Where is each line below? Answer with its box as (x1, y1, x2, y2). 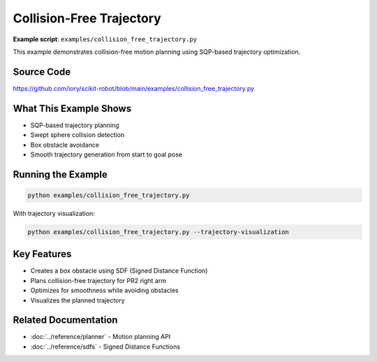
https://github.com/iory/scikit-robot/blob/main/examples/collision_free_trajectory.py (13, 84, 255, 92)
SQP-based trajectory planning (30, 121, 120, 129)
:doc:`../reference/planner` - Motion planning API (30, 333, 171, 341)
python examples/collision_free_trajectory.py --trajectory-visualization (27, 228, 290, 236)
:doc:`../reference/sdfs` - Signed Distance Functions (30, 342, 181, 351)
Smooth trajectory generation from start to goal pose (30, 150, 183, 159)
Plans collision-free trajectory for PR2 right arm (30, 276, 167, 284)
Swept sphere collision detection (30, 131, 125, 139)
